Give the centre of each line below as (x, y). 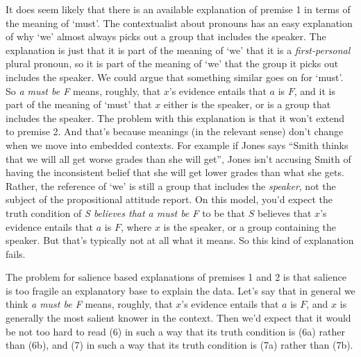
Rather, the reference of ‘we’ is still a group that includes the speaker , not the (171, 185)
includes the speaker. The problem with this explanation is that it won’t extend (175, 117)
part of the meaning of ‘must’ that (79, 104)
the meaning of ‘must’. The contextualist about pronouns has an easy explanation (179, 23)
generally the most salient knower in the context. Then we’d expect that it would (178, 318)
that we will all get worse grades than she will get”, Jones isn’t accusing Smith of (178, 158)
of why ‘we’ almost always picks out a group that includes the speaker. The (166, 36)
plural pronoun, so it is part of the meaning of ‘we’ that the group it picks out (172, 63)
